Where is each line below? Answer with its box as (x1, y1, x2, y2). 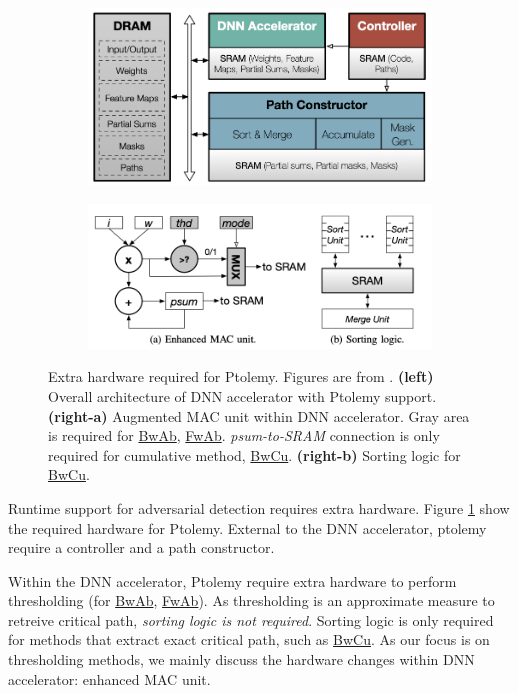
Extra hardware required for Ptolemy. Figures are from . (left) (48, 366, 434, 387)
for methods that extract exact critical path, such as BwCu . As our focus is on (8, 629, 490, 650)
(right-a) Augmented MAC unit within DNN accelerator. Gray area (48, 405, 470, 426)
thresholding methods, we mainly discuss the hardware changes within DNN (8, 649, 475, 670)
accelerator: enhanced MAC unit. (8, 668, 211, 689)
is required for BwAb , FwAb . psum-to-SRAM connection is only (48, 425, 440, 446)
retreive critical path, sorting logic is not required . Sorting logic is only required (8, 609, 494, 630)
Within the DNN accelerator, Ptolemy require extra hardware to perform (8, 570, 457, 591)
